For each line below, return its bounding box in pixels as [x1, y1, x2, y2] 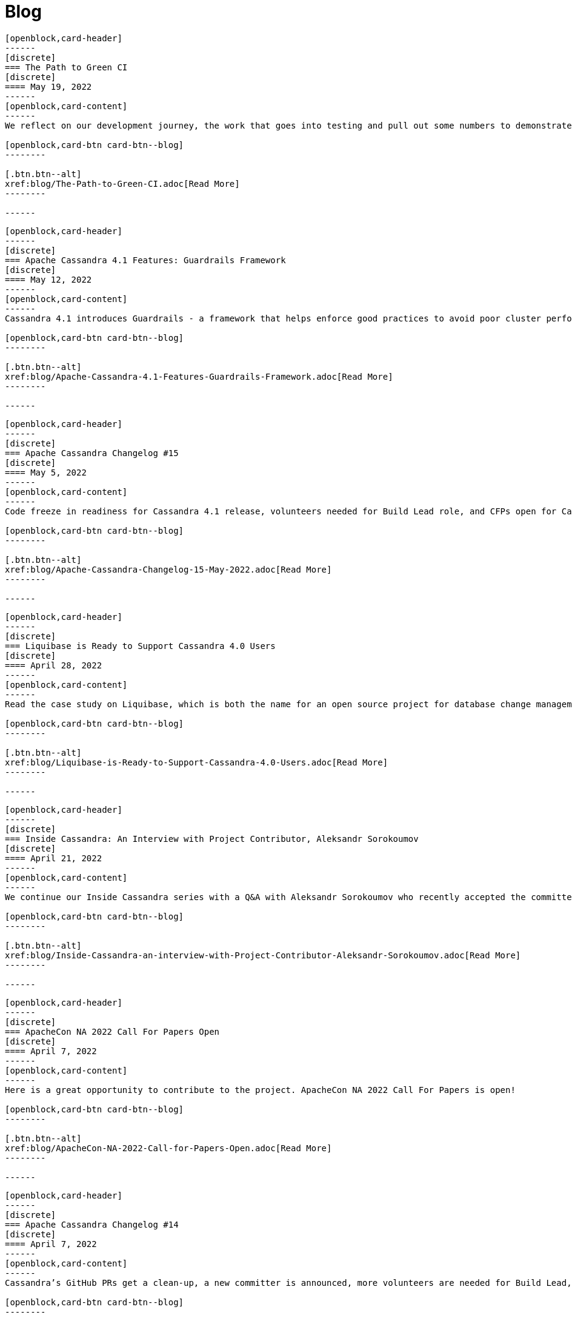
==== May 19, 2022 [5, 81, 92, 92]
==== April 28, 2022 [5, 660, 102, 670]
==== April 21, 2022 [5, 853, 102, 863]
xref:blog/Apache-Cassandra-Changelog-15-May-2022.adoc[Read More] [5, 564, 332, 574]
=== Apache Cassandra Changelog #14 [5, 1219, 179, 1229]
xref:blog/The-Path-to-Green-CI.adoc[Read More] [5, 178, 240, 189]
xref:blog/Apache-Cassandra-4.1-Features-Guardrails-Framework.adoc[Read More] [5, 371, 393, 382]
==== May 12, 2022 [5, 274, 92, 284]
